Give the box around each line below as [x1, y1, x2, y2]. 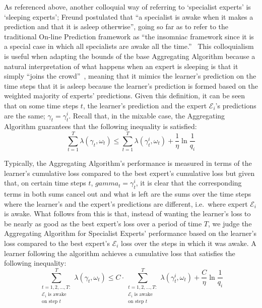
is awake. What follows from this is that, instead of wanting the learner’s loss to [4, 208, 251, 219]
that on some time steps [4, 100, 79, 110]
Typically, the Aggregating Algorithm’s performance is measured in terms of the [4, 158, 252, 168]
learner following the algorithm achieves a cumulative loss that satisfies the [4, 248, 235, 258]
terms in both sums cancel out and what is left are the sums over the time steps [4, 189, 251, 199]
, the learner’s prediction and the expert [83, 100, 207, 110]
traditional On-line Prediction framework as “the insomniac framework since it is [4, 31, 254, 41]
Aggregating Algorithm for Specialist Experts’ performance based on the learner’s [4, 228, 256, 238]
